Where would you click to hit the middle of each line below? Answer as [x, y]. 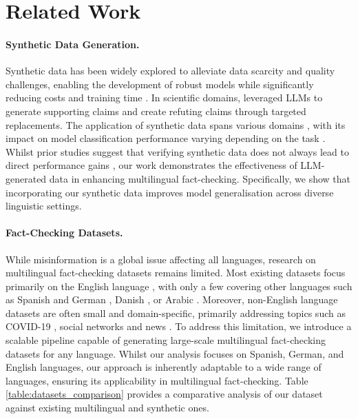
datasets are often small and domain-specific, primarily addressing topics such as [176, 313]
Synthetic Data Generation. [73, 44]
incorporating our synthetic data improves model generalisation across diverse [170, 192]
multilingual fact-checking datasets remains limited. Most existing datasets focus [176, 273]
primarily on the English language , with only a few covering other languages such [179, 286]
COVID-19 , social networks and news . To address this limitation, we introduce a [179, 326]
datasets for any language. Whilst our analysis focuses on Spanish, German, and [175, 353]
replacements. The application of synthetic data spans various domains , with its [176, 124]
